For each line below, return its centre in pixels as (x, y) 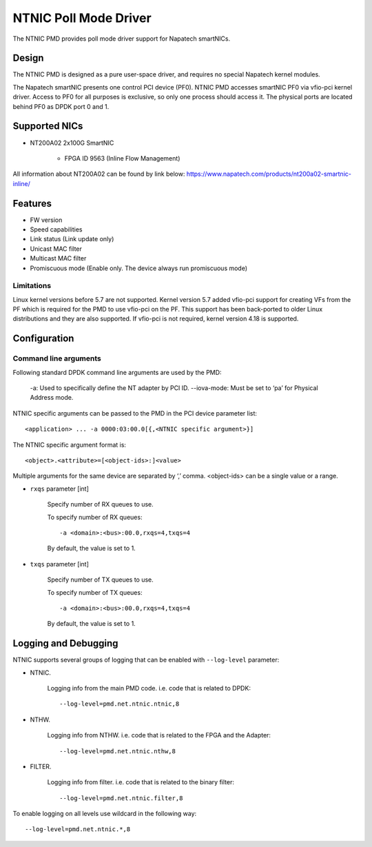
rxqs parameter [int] (60, 489)
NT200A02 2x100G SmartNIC (72, 143)
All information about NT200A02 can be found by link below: (99, 174)
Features (32, 203)
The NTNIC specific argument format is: (70, 445)
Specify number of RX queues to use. (101, 504)
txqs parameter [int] (60, 564)
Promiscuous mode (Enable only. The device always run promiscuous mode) (139, 268)
